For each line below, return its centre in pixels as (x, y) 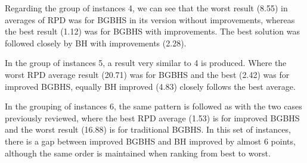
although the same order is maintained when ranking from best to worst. (138, 153)
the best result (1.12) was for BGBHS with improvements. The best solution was (152, 31)
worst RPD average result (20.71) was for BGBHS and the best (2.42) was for (147, 74)
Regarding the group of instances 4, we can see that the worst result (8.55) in (146, 8)
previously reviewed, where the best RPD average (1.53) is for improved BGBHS (152, 117)
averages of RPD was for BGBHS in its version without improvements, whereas (150, 19)
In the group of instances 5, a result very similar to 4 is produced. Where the (146, 63)
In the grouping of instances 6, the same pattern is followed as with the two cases (153, 106)
